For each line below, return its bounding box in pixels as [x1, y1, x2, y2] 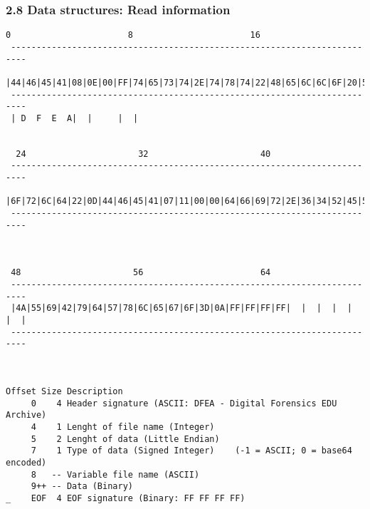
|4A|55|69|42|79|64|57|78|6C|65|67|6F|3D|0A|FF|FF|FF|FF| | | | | [11, 303, 352, 314]
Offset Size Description [6, 386, 123, 396]
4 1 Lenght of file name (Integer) [31, 421, 215, 432]
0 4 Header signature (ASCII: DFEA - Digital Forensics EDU [31, 398, 337, 408]
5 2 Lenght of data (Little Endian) [31, 433, 220, 444]
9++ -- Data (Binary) [31, 481, 133, 492]
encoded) [6, 457, 47, 468]
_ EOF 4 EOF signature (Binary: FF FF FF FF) [6, 493, 245, 503]
